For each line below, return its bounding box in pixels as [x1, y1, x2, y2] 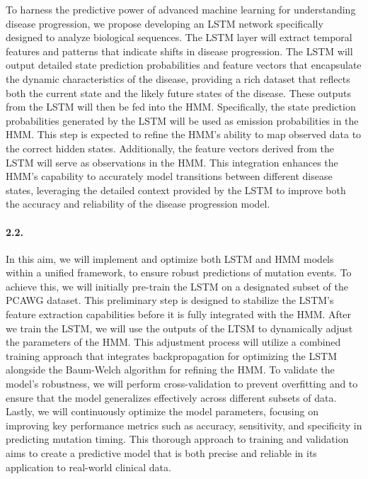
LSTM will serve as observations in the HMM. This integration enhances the [6, 154, 338, 169]
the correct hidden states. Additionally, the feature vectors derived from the [6, 140, 335, 155]
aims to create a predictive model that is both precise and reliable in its [6, 446, 317, 461]
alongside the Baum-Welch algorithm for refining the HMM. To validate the [6, 362, 335, 377]
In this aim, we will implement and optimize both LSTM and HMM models [6, 251, 334, 266]
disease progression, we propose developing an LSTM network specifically [6, 16, 323, 30]
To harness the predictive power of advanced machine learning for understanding [6, 2, 356, 16]
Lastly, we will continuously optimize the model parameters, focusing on [6, 404, 318, 419]
